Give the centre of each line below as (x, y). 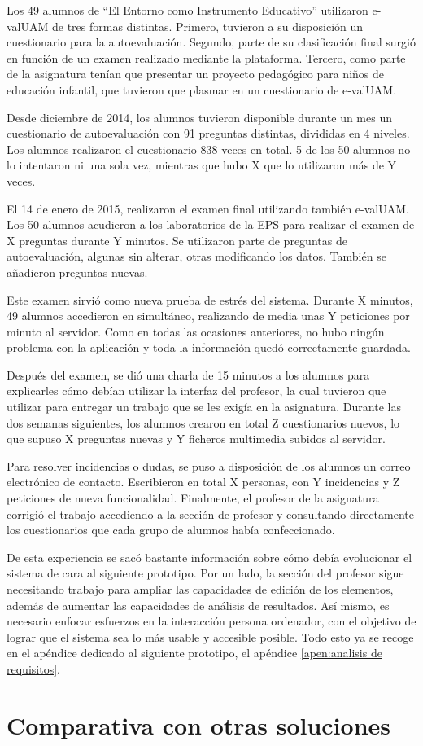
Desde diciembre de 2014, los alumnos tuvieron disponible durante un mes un (199, 117)
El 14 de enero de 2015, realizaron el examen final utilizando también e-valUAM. (208, 208)
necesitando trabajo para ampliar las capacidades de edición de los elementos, (200, 589)
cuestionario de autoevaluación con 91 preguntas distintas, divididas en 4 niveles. (208, 133)
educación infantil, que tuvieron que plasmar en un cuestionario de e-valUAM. (202, 89)
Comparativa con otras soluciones (199, 724)
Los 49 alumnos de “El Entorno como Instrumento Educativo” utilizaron (188, 10)
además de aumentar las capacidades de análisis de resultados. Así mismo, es (198, 605)
